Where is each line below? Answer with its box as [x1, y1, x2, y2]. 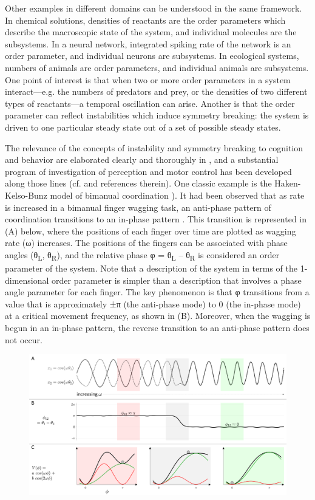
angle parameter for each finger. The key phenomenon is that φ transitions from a [5, 286, 310, 298]
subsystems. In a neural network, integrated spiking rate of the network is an [5, 37, 291, 50]
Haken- [274, 177, 301, 190]
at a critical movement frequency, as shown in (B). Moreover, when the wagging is [5, 309, 311, 322]
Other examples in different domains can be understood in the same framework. [5, 2, 302, 14]
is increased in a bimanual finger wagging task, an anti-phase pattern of [5, 200, 271, 213]
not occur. [5, 333, 42, 346]
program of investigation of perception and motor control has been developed [5, 165, 292, 177]
